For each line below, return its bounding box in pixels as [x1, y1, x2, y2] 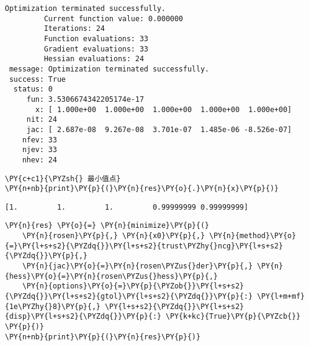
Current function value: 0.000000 [44, 14, 183, 23]
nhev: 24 [22, 155, 57, 164]
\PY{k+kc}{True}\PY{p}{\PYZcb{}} [165, 312, 301, 321]
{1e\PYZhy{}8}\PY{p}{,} [5, 302, 101, 311]
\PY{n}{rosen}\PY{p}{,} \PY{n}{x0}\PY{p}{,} [22, 231, 205, 241]
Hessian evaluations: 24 [44, 55, 144, 64]
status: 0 [13, 85, 53, 94]
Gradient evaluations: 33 [44, 44, 149, 53]
